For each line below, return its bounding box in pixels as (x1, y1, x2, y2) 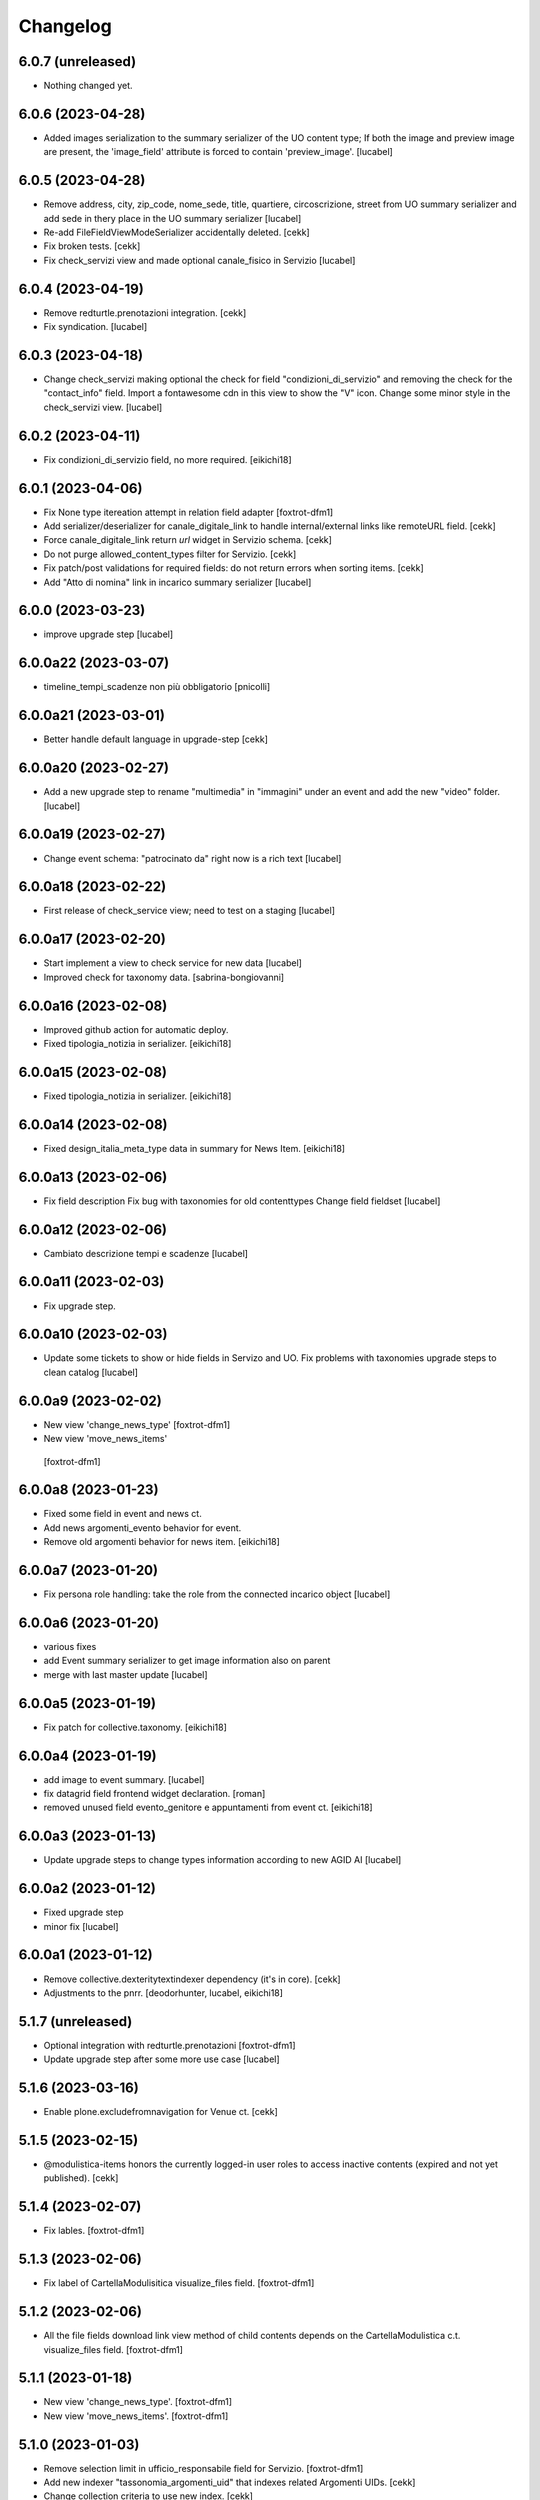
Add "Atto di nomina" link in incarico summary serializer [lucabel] (43, 576, 312, 588)
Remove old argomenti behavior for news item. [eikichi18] (43, 1536, 280, 1548)
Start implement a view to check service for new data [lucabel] (43, 957, 302, 969)
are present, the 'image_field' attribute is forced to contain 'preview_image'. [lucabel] (43, 146, 394, 158)
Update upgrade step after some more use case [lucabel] (43, 2053, 280, 2065)
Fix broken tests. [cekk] (43, 240, 141, 252)
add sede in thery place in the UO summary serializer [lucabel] (43, 212, 302, 224)
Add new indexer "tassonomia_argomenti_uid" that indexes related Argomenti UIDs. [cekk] (43, 2476, 416, 2489)
